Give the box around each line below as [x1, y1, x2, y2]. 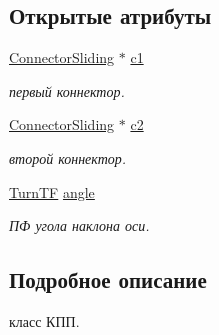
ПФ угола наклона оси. [9, 215, 150, 236]
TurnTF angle [9, 181, 95, 202]
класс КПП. [9, 310, 80, 331]
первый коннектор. [9, 80, 125, 101]
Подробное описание [9, 264, 207, 295]
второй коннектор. [9, 147, 127, 168]
